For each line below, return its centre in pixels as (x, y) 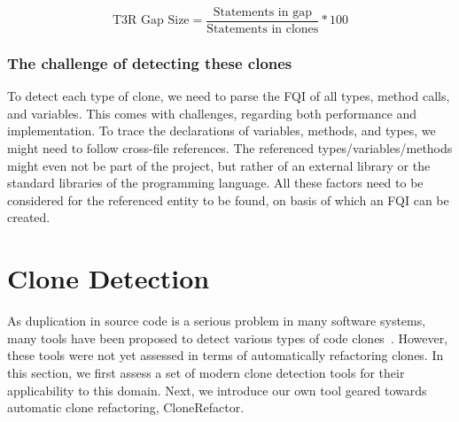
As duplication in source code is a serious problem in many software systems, (217, 321)
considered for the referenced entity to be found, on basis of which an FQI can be (228, 199)
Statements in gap (262, 12)
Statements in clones (263, 30)
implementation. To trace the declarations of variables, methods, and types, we (222, 130)
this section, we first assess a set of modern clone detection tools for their (206, 372)
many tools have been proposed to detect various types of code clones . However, (228, 338)
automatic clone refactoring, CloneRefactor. (126, 407)
